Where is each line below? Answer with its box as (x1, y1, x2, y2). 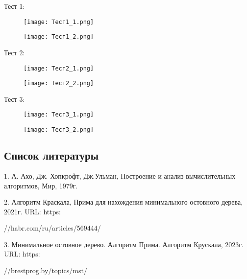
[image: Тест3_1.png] (24, 111, 94, 118)
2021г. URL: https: (4, 206, 61, 216)
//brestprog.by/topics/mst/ (4, 265, 87, 276)
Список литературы (4, 148, 99, 163)
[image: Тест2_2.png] (24, 80, 94, 87)
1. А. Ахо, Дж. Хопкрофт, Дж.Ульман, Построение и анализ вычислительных (4, 170, 236, 181)
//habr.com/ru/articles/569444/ (4, 223, 101, 233)
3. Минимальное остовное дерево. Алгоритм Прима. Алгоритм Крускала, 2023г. (4, 239, 244, 249)
